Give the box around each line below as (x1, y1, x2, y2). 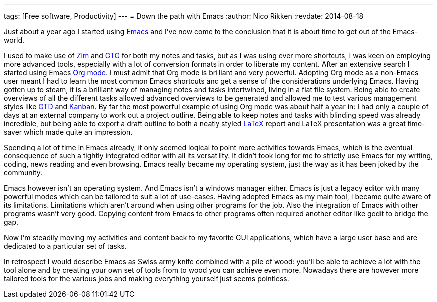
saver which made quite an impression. (4, 128, 133, 136)
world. (4, 36, 25, 44)
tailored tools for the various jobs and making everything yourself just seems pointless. (4, 274, 289, 283)
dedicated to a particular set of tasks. (4, 242, 127, 250)
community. (4, 168, 42, 177)
